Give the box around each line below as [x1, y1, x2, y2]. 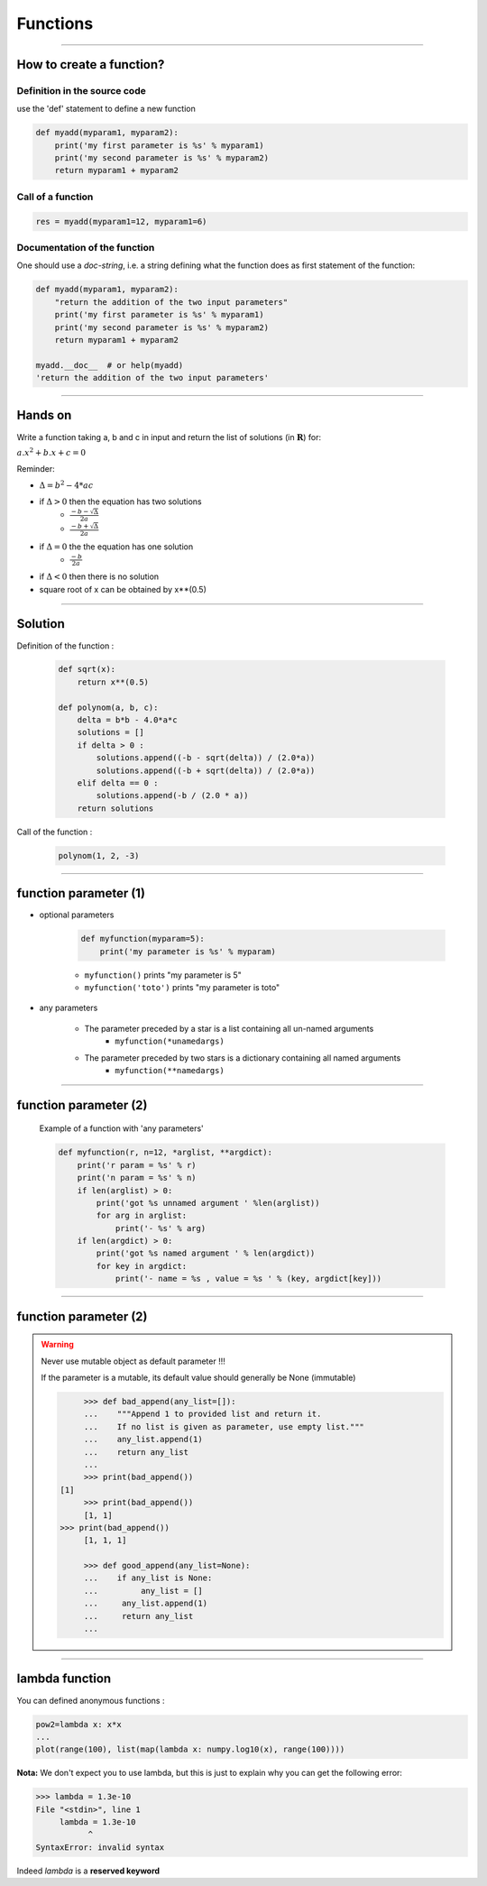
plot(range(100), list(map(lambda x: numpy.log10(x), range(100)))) [35, 1744, 345, 1754]
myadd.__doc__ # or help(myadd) [35, 360, 184, 370]
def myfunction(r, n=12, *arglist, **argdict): [58, 1147, 272, 1158]
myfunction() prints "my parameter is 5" [84, 970, 243, 980]
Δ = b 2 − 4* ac [39, 479, 94, 491]
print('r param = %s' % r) [77, 1160, 198, 1170]
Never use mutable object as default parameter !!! [41, 1356, 225, 1366]
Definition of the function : [16, 640, 115, 651]
